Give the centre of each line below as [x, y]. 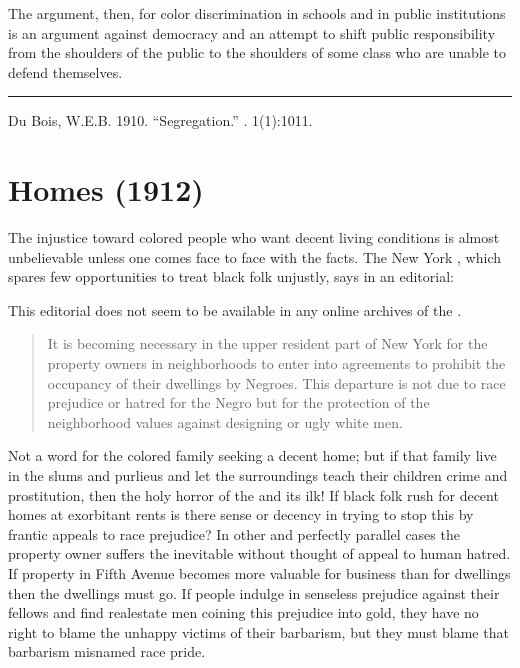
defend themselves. [65, 71]
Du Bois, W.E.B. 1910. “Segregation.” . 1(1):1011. [160, 120]
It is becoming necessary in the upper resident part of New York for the [267, 343]
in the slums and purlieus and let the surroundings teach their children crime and [258, 475]
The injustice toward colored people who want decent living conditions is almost [254, 237]
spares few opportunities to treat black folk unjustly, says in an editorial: [231, 276]
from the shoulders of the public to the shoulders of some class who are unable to [257, 52]
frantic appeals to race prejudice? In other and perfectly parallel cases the [234, 533]
